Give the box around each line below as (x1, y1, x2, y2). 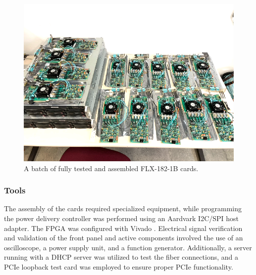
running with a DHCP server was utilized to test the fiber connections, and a (4, 252, 238, 262)
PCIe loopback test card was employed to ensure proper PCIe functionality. (4, 261, 233, 272)
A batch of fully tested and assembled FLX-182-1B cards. (24, 163, 199, 173)
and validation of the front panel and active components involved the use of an (4, 232, 243, 243)
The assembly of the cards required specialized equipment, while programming (4, 203, 242, 214)
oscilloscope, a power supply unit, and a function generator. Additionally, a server (4, 242, 252, 252)
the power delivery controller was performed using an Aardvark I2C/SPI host (4, 213, 239, 223)
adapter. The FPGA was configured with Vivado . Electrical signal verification (4, 223, 243, 233)
